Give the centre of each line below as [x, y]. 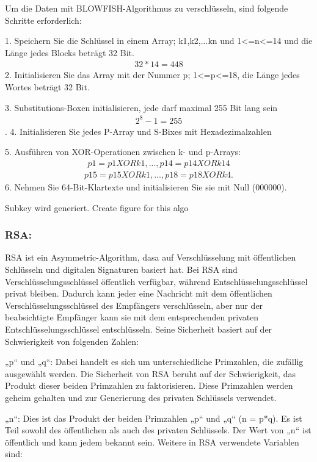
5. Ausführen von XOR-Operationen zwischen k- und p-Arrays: [123, 152]
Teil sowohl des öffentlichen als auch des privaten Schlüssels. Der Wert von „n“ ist [158, 430]
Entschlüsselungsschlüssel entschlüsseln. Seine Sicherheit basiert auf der [139, 329]
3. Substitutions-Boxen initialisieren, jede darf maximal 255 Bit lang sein [141, 107]
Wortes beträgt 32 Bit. [47, 87]
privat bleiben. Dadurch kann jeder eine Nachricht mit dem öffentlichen [139, 293]
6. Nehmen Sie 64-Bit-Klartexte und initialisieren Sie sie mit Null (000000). [146, 186]
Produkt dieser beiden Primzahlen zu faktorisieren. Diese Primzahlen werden [149, 385]
